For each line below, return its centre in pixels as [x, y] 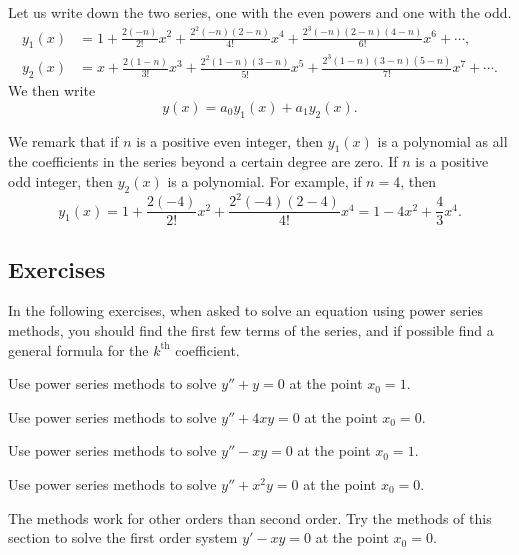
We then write [52, 90]
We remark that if [63, 140]
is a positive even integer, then [230, 140]
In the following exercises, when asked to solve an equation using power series [246, 310]
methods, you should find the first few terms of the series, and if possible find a [251, 330]
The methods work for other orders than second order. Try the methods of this [250, 517]
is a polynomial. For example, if [264, 180]
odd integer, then [61, 180]
